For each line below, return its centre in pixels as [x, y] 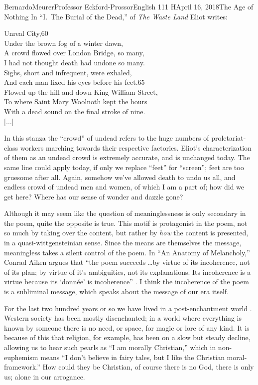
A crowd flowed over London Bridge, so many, [74, 53]
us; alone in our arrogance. [45, 376]
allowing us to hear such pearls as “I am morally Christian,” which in [110, 347]
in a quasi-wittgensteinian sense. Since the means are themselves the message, [123, 243]
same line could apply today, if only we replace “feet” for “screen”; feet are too [124, 167]
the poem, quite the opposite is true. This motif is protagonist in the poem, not [126, 223]
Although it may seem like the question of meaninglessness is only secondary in [125, 213]
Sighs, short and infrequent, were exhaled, [68, 72]
